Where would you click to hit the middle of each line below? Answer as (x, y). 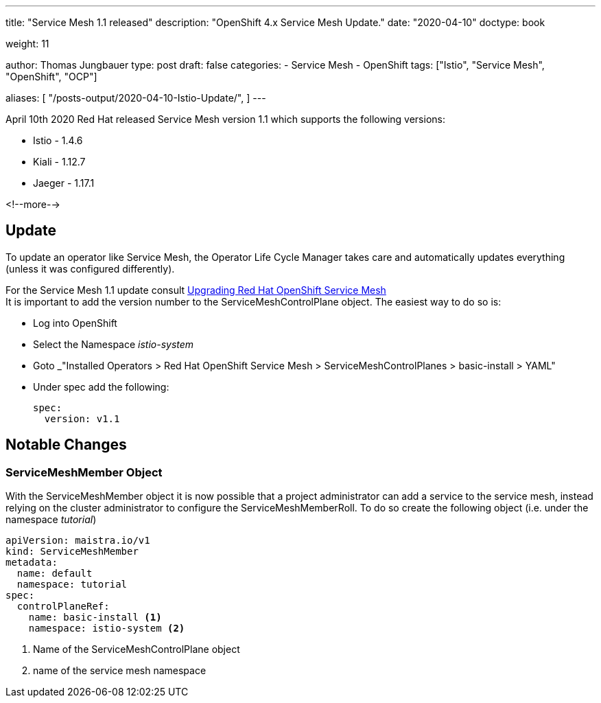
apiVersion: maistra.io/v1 (78, 541)
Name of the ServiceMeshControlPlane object (137, 649)
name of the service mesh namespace (120, 671)
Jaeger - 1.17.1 (64, 183)
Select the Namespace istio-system (114, 344)
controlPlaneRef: (63, 607)
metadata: (32, 563)
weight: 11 (27, 44)
